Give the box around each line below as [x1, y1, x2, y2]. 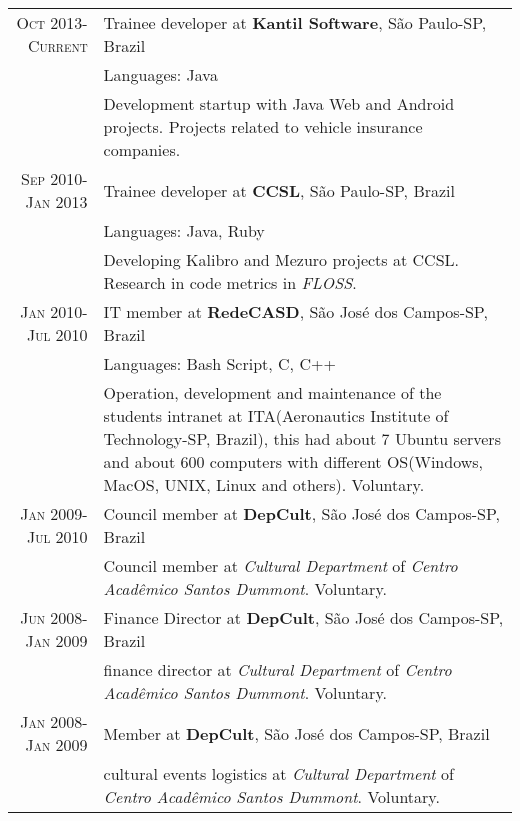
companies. [103, 138, 181, 161]
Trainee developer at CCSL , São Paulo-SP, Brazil [103, 178, 455, 202]
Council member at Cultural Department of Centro [103, 554, 458, 577]
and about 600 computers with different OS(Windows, [103, 450, 484, 473]
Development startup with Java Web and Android [103, 92, 455, 115]
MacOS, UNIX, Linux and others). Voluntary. [103, 473, 425, 496]
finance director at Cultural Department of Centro [103, 658, 452, 681]
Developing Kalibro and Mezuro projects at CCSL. [103, 248, 459, 271]
